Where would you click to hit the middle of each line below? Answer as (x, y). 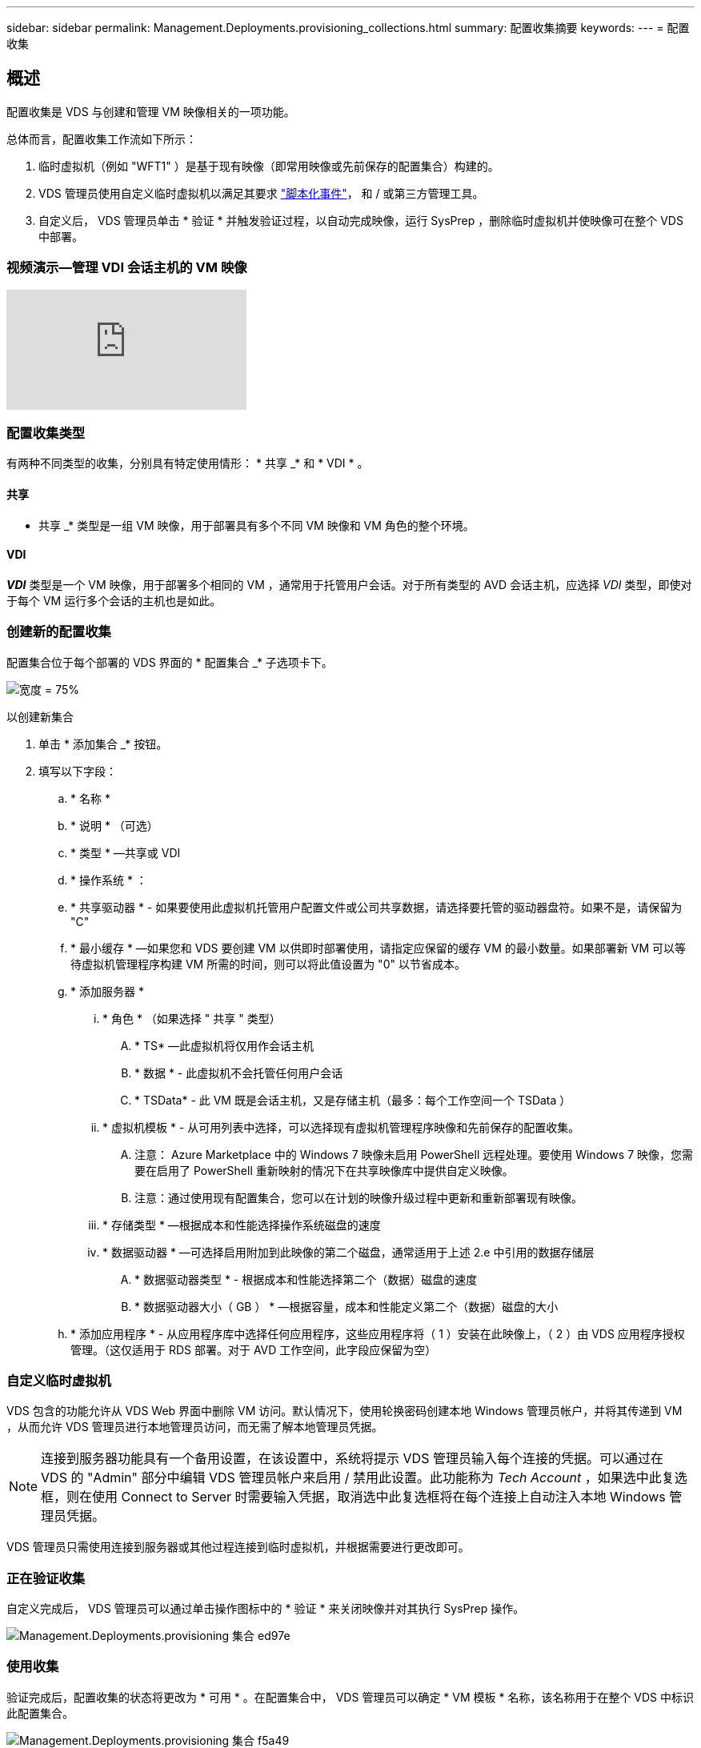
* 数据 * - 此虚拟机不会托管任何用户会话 (239, 1072)
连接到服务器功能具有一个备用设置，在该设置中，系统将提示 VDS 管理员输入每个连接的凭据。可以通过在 (352, 1459)
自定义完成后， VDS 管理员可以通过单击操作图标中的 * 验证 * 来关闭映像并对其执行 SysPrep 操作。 (266, 1609)
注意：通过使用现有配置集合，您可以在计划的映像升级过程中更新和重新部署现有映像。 (359, 1197)
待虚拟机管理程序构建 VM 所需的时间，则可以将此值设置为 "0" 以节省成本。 (268, 964)
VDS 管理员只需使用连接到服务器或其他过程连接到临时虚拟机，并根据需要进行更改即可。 (238, 1547)
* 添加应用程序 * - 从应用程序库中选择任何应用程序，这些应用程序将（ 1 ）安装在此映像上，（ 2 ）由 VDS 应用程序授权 (378, 1333)
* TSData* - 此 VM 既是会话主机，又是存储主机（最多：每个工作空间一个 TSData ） (353, 1100)
